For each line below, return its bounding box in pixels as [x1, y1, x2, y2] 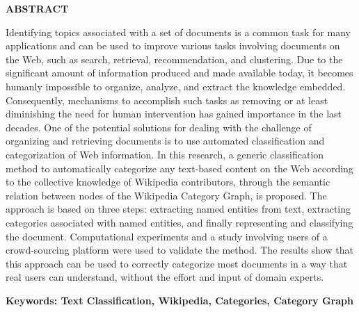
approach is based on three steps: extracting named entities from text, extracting [6, 202, 351, 216]
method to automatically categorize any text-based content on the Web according [6, 161, 353, 175]
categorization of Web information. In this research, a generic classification [6, 147, 324, 161]
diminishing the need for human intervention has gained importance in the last [6, 106, 342, 121]
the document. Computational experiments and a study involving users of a [6, 229, 328, 243]
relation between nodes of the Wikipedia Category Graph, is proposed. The [6, 188, 327, 202]
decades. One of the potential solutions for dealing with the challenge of [6, 120, 312, 134]
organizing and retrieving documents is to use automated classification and [6, 133, 325, 148]
